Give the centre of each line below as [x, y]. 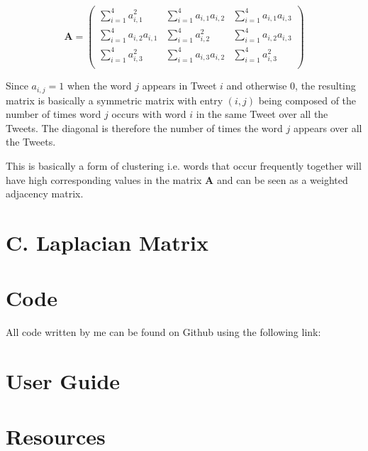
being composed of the [307, 100]
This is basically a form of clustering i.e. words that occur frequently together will [184, 165]
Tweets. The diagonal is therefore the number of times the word [144, 127]
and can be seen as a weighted [282, 179]
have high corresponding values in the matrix [104, 179]
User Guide [63, 381]
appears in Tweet [179, 86]
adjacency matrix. [45, 194]
